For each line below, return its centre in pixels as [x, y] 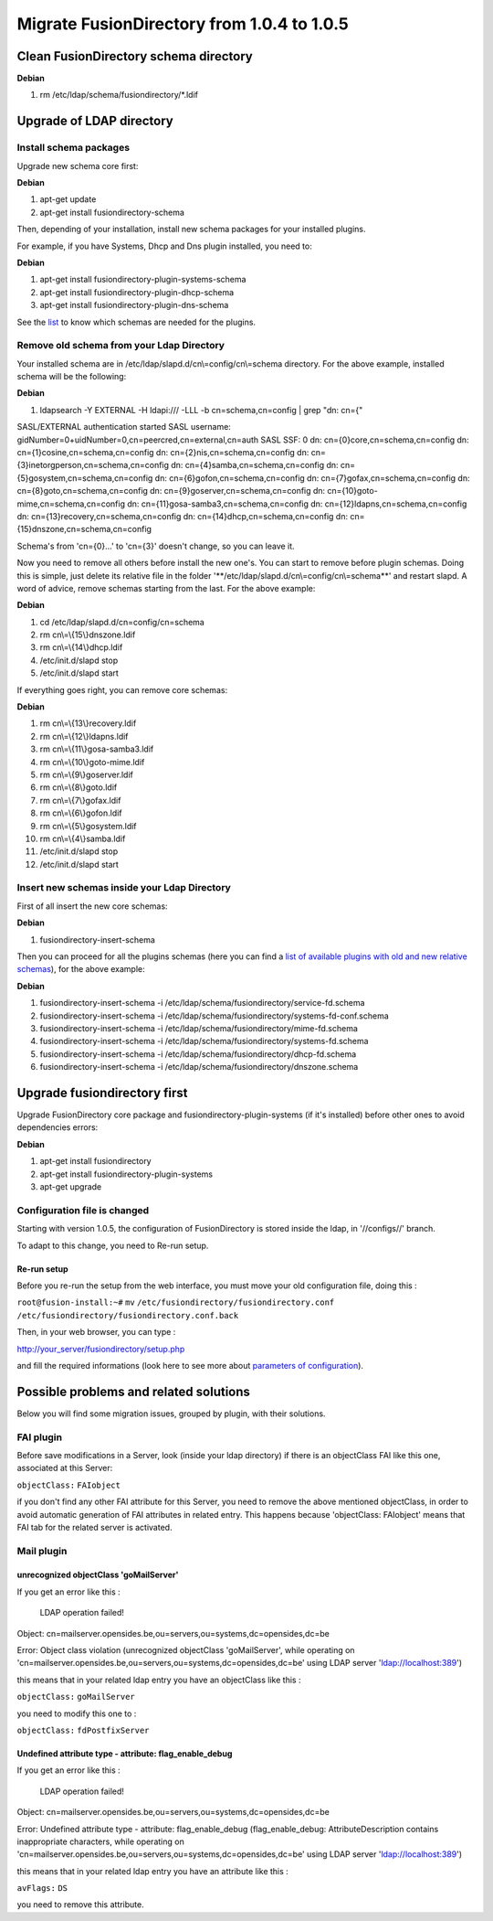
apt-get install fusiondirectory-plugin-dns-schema [134, 305]
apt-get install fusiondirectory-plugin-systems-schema [143, 280]
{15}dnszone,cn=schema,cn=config [84, 529]
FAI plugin [40, 1437]
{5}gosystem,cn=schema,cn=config [85, 478]
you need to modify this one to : [77, 1713]
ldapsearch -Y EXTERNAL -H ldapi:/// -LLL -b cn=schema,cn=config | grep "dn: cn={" [201, 410]
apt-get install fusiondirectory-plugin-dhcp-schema [137, 292]
